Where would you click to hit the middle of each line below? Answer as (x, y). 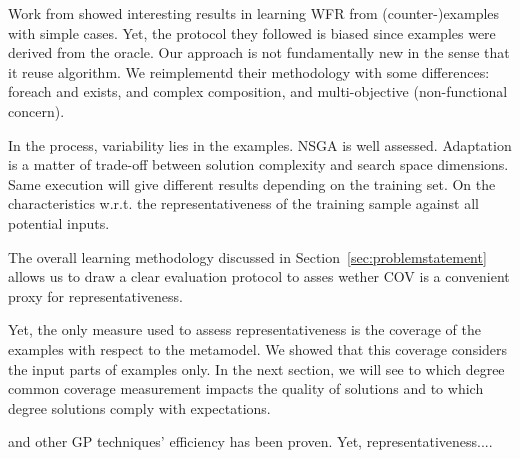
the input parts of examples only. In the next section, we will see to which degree (256, 368)
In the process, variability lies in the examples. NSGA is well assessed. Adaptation (260, 144)
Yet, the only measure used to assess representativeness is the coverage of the (244, 329)
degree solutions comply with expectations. (139, 407)
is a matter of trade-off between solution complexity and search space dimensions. (258, 164)
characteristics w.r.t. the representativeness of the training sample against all (243, 203)
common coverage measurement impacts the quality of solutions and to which (246, 388)
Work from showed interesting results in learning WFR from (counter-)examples (254, 13)
